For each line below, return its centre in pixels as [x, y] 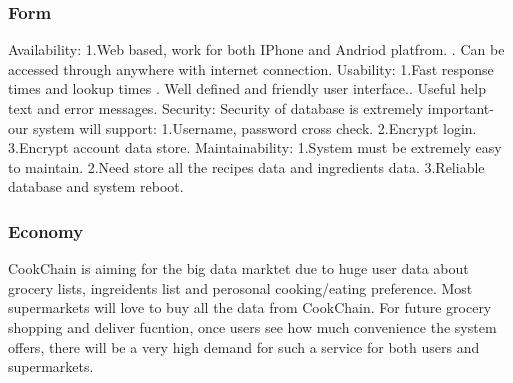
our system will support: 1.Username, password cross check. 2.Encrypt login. [242, 127]
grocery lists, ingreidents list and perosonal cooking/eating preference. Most [240, 287]
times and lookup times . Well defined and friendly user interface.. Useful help [247, 88]
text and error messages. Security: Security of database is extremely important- [251, 108]
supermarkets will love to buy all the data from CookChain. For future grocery [250, 307]
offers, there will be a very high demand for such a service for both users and [244, 346]
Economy [46, 230]
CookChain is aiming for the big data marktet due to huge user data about [238, 268]
